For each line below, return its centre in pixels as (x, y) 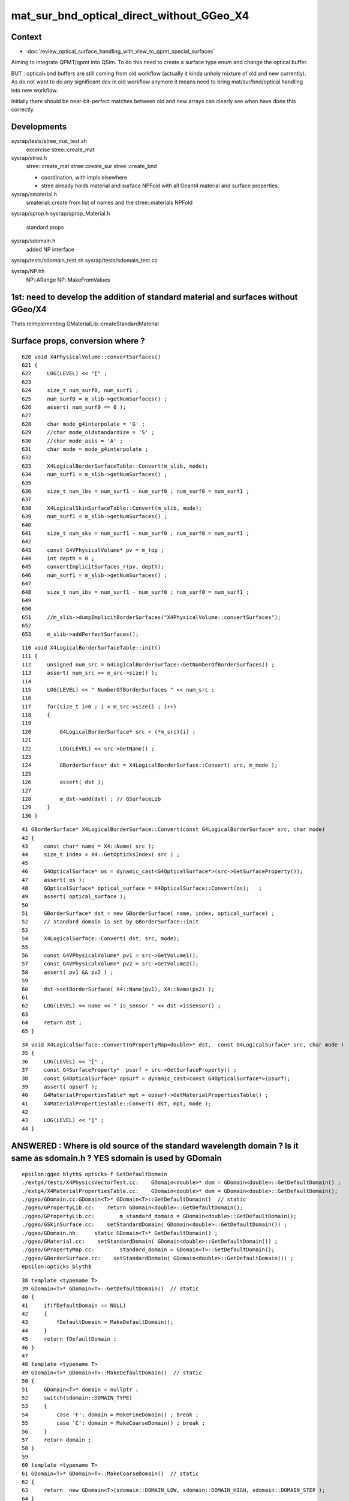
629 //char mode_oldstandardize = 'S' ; (88, 433)
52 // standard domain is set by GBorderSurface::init (110, 922)
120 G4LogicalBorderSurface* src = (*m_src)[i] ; (109, 732)
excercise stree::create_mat (61, 149)
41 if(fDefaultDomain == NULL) (74, 1305)
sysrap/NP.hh (28, 271)
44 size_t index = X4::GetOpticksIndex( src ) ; (101, 855)
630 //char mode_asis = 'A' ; (72, 441)
